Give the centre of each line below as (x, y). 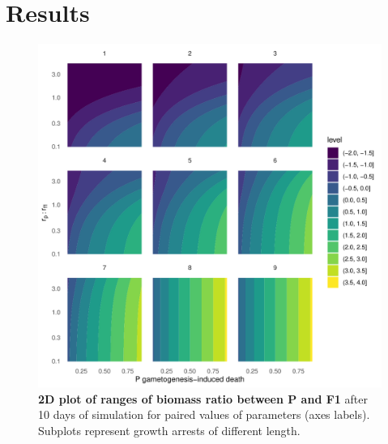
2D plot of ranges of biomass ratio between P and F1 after (203, 398)
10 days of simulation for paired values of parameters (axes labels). (204, 414)
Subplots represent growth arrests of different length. (169, 430)
